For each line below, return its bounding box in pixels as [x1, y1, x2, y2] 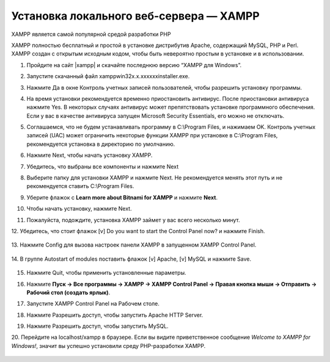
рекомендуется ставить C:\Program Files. [26, 183, 134, 190]
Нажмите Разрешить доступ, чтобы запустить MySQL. [26, 322, 169, 330]
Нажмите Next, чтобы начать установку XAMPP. [26, 151, 153, 159]
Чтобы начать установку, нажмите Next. [26, 205, 132, 212]
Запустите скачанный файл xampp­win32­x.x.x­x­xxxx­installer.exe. [26, 73, 190, 80]
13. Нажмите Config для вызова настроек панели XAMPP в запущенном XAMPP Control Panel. [11, 241, 257, 248]
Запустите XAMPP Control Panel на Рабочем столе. [26, 300, 160, 308]
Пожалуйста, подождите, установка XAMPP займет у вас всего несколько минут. [26, 216, 240, 223]
